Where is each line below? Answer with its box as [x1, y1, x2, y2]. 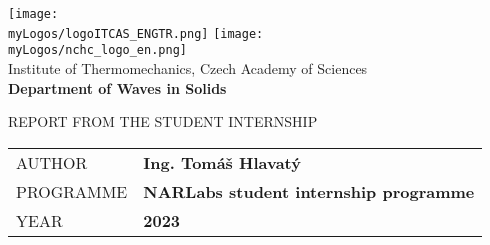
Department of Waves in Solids [8, 77, 227, 98]
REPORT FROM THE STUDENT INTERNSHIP [8, 111, 318, 132]
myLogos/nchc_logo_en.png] [8, 43, 187, 58]
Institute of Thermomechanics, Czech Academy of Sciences [8, 57, 368, 78]
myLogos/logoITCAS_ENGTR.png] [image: [8, 26, 264, 41]
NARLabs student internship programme [143, 179, 475, 203]
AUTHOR [16, 150, 88, 174]
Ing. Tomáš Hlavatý [143, 150, 301, 174]
